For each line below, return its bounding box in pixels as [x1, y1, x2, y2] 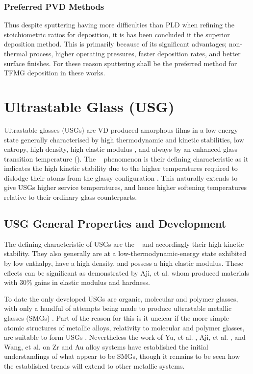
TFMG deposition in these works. [4, 68, 105, 78]
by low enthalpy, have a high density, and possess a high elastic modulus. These [4, 258, 243, 268]
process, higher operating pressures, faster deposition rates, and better [29, 48, 241, 58]
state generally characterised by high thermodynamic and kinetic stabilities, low [4, 134, 244, 144]
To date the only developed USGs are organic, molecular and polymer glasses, [4, 293, 238, 304]
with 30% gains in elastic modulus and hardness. [4, 277, 150, 287]
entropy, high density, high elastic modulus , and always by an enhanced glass [4, 144, 238, 154]
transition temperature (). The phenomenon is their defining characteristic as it [4, 153, 249, 164]
